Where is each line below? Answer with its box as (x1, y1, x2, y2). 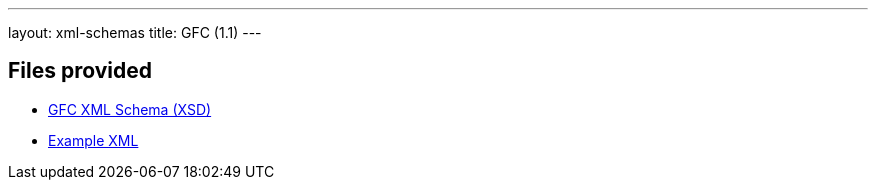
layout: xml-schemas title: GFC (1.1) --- (8, 24, 262, 41)
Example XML (48, 131, 139, 149)
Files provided (8, 58, 152, 84)
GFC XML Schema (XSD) (48, 100, 212, 118)
